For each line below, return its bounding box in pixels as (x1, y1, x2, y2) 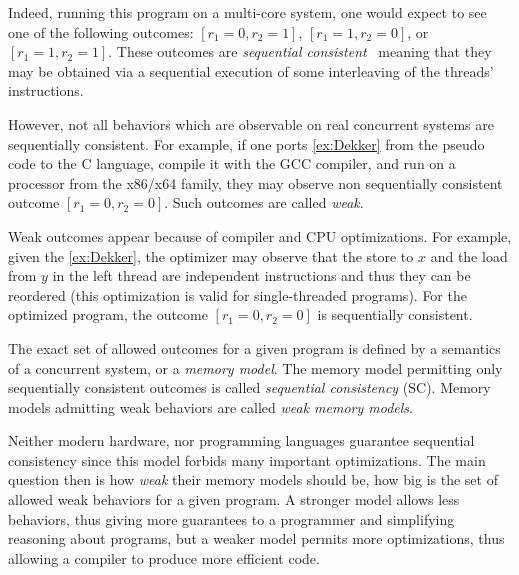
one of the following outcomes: (8, 21, 194, 42)
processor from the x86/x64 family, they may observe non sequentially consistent (8, 172, 503, 193)
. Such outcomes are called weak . (164, 192, 364, 213)
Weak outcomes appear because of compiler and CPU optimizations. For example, (8, 225, 512, 246)
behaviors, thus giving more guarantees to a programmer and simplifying (8, 508, 455, 529)
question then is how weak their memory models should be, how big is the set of (8, 469, 498, 490)
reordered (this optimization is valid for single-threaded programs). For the (8, 284, 467, 305)
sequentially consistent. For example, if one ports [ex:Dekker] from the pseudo (8, 133, 485, 154)
